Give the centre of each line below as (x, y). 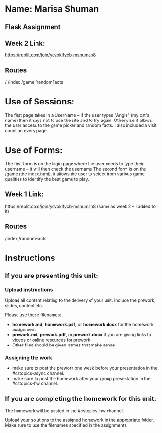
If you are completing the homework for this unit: (81, 399)
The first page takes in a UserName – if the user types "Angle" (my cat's (77, 115)
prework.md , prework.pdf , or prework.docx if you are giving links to (82, 334)
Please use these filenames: (33, 315)
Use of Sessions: (40, 102)
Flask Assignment (33, 27)
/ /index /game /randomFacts (34, 82)
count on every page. (27, 131)
